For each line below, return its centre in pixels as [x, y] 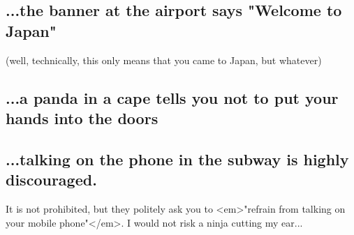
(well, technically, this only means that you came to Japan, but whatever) [164, 60]
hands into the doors [82, 117]
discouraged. [51, 180]
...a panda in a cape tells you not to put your [172, 97]
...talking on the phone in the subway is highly [177, 159]
